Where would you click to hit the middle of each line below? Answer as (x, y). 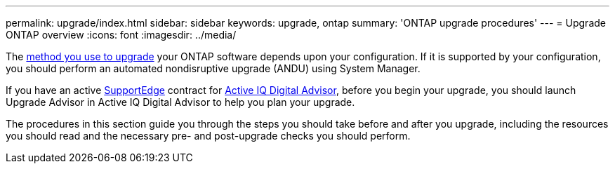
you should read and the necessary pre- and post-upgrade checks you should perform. (208, 136)
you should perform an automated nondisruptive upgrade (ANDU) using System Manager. (213, 68)
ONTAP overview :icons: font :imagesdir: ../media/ (121, 35)
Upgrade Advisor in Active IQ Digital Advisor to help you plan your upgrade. (180, 102)
